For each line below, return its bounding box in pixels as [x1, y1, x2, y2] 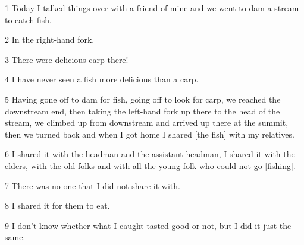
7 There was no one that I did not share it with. [5, 179, 180, 192]
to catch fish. [5, 13, 52, 26]
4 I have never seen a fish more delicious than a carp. [5, 73, 199, 85]
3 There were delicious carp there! [5, 53, 129, 65]
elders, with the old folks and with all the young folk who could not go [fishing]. [5, 159, 296, 171]
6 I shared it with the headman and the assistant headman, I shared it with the [5, 148, 295, 160]
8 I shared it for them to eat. [5, 199, 110, 212]
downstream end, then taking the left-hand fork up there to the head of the [5, 104, 280, 117]
